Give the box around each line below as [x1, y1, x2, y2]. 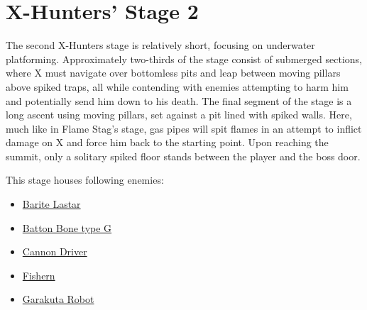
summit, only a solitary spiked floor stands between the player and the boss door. [6, 148, 361, 163]
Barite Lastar [22, 196, 81, 211]
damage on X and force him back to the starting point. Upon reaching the [6, 135, 329, 150]
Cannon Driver [22, 244, 87, 259]
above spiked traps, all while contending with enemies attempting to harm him [6, 79, 349, 94]
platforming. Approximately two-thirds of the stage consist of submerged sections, [6, 51, 362, 66]
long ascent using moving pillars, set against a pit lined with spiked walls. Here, [6, 107, 352, 122]
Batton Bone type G [22, 220, 112, 235]
